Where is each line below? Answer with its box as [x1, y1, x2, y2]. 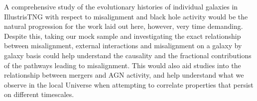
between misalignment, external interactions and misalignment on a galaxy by [4, 40, 242, 51]
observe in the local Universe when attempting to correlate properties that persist [4, 79, 254, 90]
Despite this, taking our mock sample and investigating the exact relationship [4, 30, 241, 41]
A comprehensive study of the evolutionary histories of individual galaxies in [4, 1, 238, 11]
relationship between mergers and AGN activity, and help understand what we [4, 70, 244, 80]
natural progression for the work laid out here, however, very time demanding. [4, 21, 243, 31]
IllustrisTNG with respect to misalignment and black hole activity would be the [4, 11, 248, 21]
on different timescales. [4, 89, 74, 100]
